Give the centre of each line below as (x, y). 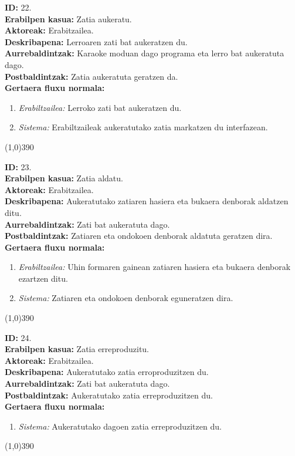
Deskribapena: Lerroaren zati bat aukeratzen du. (96, 41)
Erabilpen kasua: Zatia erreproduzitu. (77, 349)
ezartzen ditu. (43, 278)
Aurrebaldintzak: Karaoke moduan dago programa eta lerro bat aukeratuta (145, 53)
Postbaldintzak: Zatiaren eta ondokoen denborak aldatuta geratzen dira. (139, 236)
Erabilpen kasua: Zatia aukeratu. (68, 18)
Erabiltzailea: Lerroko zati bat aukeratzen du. (100, 107)
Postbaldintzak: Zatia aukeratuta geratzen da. (91, 76)
